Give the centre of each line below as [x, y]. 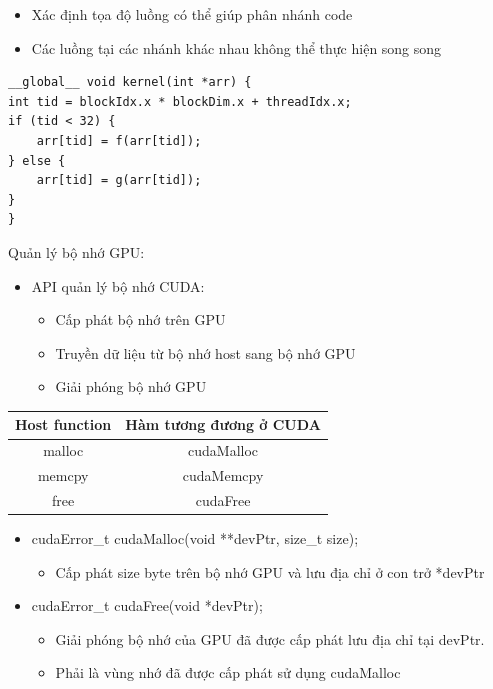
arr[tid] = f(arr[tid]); [119, 140]
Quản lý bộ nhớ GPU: [76, 251]
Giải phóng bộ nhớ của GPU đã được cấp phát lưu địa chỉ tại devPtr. [270, 638]
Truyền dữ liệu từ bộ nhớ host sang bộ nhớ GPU [205, 352]
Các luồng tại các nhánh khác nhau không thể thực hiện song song [236, 47]
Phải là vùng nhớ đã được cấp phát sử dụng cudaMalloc [228, 672]
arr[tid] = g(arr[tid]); [119, 180]
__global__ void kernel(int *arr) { [130, 82]
